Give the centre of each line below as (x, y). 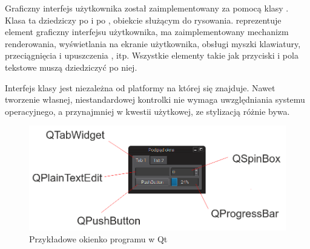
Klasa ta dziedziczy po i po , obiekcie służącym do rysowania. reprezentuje (143, 20)
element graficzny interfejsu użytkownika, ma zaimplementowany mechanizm (147, 32)
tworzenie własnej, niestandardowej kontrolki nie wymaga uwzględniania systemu (155, 99)
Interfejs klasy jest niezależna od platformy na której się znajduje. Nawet (140, 87)
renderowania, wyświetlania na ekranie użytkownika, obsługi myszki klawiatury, (153, 43)
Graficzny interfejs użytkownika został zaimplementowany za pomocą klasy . (147, 8)
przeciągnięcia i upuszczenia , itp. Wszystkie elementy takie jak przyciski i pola (152, 55)
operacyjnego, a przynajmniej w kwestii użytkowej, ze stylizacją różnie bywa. (147, 111)
